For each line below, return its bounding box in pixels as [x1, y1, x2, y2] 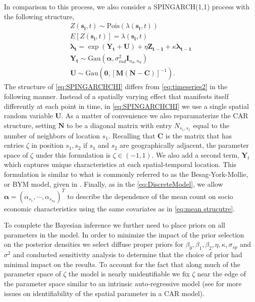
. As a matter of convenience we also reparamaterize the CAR [61, 110, 249, 121]
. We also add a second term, [151, 149, 240, 160]
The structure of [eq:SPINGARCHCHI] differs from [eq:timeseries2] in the [4, 81, 227, 92]
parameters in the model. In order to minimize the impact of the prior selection [4, 229, 244, 239]
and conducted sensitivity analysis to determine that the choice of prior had [13, 249, 243, 260]
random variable [4, 110, 53, 121]
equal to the [193, 120, 229, 130]
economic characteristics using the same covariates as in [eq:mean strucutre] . [4, 203, 235, 213]
